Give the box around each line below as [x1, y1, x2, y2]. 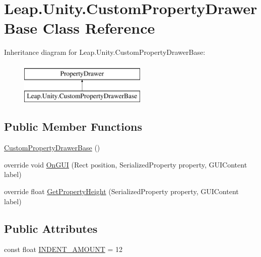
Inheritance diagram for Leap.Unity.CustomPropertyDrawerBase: [4, 47, 206, 57]
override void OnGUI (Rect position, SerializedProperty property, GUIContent [4, 159, 247, 169]
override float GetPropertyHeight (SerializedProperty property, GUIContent [4, 186, 239, 197]
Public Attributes [4, 220, 98, 236]
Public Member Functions [4, 119, 142, 134]
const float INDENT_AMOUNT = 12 [4, 244, 122, 254]
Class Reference [42, 18, 155, 38]
